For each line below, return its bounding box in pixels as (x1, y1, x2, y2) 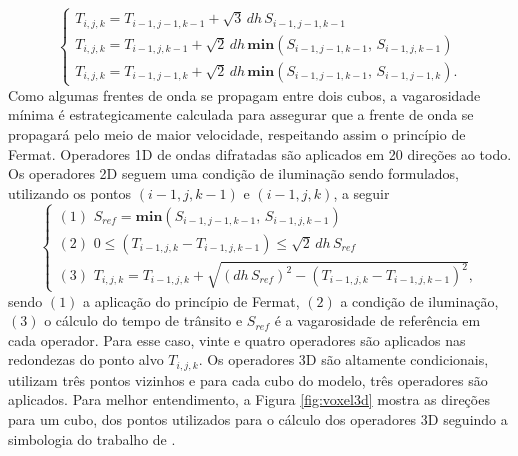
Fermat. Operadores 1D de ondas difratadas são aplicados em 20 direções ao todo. (8, 143, 512, 164)
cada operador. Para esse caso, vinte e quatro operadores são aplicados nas (8, 329, 466, 350)
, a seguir (333, 182, 390, 203)
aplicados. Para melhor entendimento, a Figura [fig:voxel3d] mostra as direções (8, 389, 490, 410)
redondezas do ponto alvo (8, 349, 164, 370)
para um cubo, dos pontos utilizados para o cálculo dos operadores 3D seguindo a (8, 408, 508, 429)
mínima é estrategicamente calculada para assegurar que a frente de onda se (8, 104, 474, 125)
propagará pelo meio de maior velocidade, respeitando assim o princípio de (8, 124, 466, 145)
